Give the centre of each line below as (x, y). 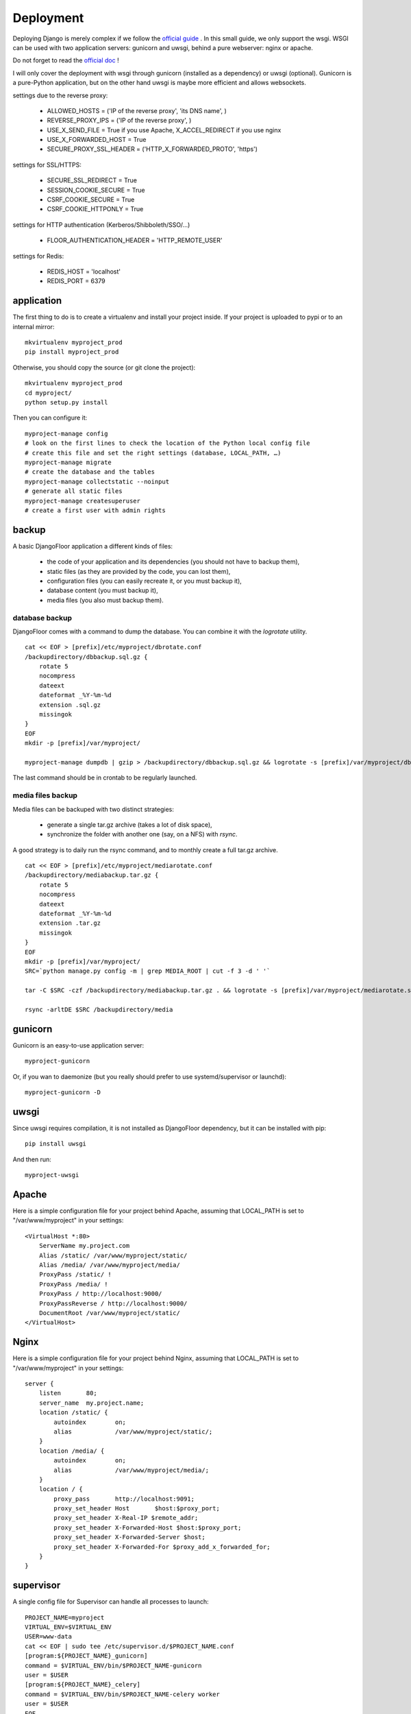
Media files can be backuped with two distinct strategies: (94, 809)
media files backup (45, 795)
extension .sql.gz (70, 705)
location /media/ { (72, 1451)
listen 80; (68, 1393)
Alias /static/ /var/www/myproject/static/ (113, 1255)
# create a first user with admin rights (95, 510)
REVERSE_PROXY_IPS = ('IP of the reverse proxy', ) (119, 121)
